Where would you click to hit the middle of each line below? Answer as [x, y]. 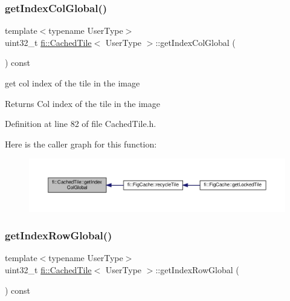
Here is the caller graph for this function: [81, 144]
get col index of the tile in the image [72, 83]
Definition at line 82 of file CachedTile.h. [81, 124]
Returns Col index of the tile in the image [82, 103]
